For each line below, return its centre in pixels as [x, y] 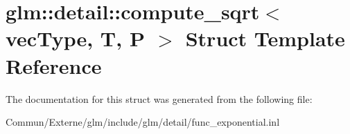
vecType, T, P [75, 38]
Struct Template [265, 38]
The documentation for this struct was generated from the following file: [159, 98]
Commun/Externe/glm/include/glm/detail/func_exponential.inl [143, 122]
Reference [54, 65]
